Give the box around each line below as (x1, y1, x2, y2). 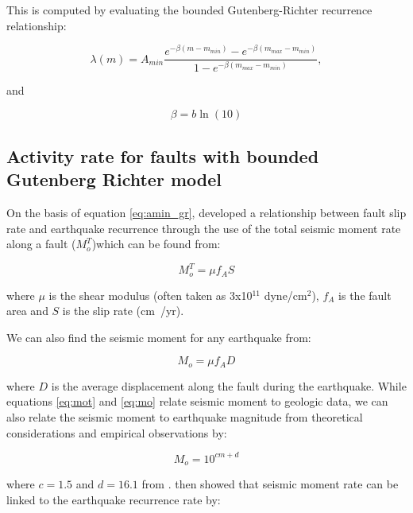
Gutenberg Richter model (6, 167, 222, 192)
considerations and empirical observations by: (6, 424, 227, 441)
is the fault (338, 286, 392, 303)
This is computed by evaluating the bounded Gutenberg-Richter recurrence (6, 2, 372, 17)
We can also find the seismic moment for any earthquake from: (6, 328, 311, 345)
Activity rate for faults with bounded (6, 143, 319, 168)
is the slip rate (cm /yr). (62, 302, 184, 319)
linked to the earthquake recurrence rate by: (6, 491, 221, 507)
